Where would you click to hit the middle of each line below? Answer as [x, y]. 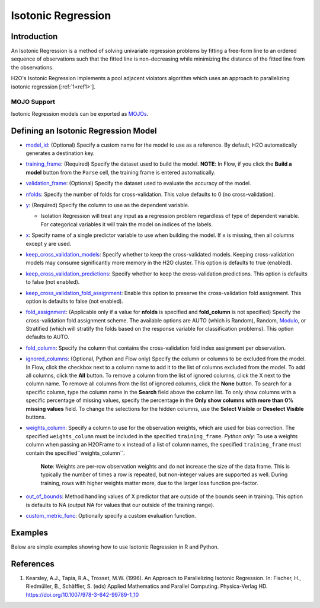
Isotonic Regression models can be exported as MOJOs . [80, 113]
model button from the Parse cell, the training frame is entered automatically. [121, 172]
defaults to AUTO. [47, 337]
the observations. [32, 67]
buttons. [36, 417]
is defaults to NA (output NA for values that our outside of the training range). [120, 505]
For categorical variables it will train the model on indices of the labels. [127, 224]
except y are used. [49, 243]
